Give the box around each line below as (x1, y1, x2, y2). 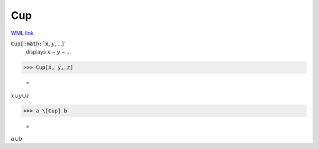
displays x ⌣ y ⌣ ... (25, 48, 71, 55)
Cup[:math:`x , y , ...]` (11, 40, 66, 47)
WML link (11, 29, 34, 37)
